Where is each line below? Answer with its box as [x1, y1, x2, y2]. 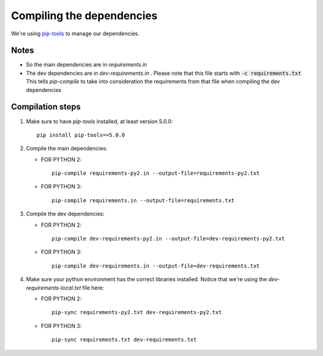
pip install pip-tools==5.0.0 [36, 132, 126, 138]
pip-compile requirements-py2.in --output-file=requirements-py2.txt [51, 170, 260, 177]
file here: [82, 284, 104, 291]
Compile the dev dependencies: [26, 210, 105, 218]
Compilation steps [11, 102, 81, 112]
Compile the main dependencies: [26, 145, 108, 152]
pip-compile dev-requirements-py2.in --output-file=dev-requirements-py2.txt [51, 235, 285, 242]
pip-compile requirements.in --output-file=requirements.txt [51, 197, 234, 203]
